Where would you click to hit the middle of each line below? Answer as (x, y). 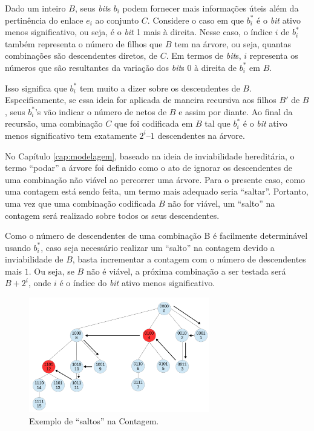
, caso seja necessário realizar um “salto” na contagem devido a (158, 247)
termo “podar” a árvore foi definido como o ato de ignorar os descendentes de (149, 168)
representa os (274, 55)
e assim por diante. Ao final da (236, 111)
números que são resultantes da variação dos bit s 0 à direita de (121, 67)
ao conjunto (117, 20)
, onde (40, 283)
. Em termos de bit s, (204, 55)
